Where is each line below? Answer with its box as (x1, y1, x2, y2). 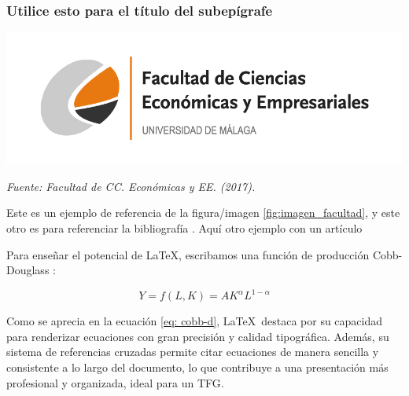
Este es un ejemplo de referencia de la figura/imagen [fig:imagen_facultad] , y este (6, 204, 400, 221)
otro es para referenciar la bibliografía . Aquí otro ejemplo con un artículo (6, 220, 363, 236)
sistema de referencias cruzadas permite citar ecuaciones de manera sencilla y (6, 343, 379, 360)
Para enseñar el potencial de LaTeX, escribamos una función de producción (6, 246, 370, 262)
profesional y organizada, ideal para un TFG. (6, 374, 224, 390)
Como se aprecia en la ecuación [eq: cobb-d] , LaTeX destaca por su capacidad (6, 313, 383, 329)
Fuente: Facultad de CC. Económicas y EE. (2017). (6, 178, 256, 194)
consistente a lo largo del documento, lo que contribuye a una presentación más (6, 359, 389, 376)
